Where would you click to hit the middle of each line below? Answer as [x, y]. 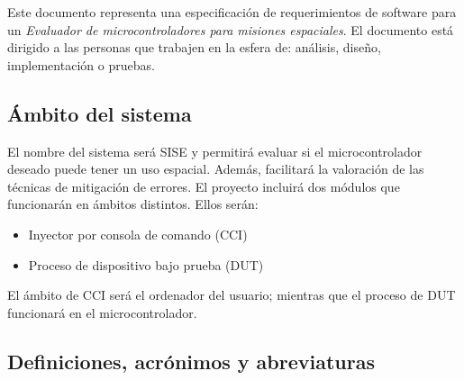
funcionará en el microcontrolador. [102, 312]
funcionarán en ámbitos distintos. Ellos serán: [133, 204]
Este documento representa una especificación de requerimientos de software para [232, 12]
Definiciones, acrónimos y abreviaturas [191, 361]
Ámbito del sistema [100, 113]
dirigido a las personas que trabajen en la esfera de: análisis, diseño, [194, 47]
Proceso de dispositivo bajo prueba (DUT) [146, 264]
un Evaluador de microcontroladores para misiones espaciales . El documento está [231, 29]
